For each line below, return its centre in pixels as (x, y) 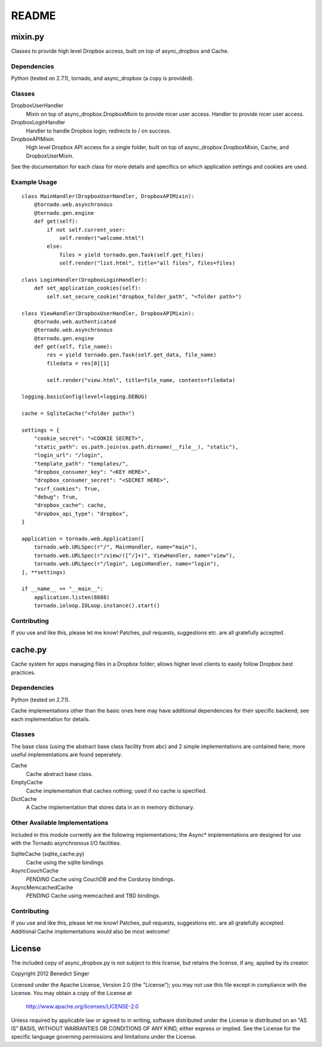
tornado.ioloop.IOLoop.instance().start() (97, 606)
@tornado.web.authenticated (75, 321)
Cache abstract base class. (59, 774)
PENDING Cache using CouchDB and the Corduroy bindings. (100, 879)
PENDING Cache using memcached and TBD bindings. (93, 896)
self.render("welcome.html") (102, 238)
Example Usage (34, 182)
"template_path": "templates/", (81, 464)
